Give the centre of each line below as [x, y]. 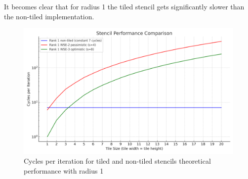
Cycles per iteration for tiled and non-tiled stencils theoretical [117, 161]
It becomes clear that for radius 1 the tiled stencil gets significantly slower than [124, 6]
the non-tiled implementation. [49, 16]
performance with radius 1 [64, 170]
